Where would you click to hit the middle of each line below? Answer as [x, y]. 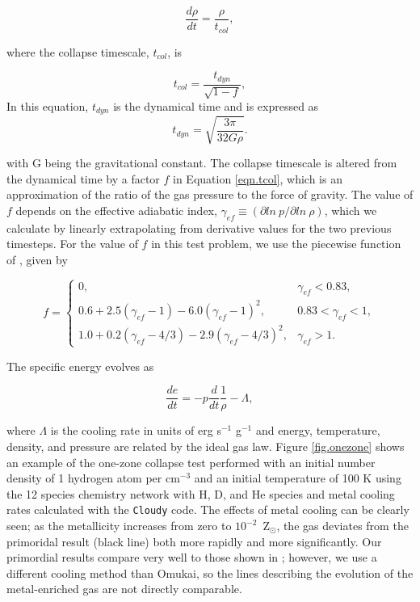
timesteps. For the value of [72, 244]
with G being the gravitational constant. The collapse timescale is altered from [202, 162]
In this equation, [48, 105]
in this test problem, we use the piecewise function [276, 244]
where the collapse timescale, [78, 51]
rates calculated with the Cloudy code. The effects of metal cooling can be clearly [208, 509]
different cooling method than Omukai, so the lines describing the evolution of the [210, 573]
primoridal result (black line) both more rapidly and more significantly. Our [194, 541]
